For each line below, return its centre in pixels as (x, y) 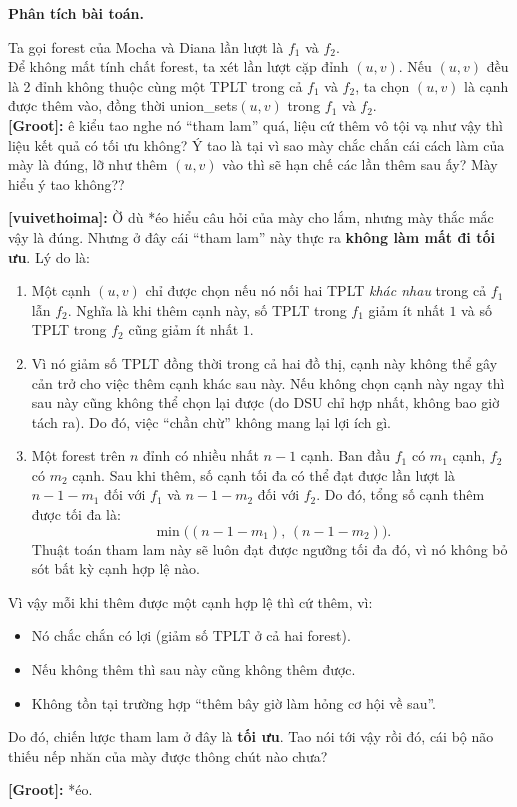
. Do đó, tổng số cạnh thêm (400, 494)
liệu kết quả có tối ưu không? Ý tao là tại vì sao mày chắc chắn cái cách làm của (256, 144)
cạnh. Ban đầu (345, 455)
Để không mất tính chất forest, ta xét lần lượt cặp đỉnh (178, 66)
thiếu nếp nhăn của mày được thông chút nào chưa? (168, 755)
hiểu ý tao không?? (66, 183)
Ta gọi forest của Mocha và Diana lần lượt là (146, 46)
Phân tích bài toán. (76, 13)
